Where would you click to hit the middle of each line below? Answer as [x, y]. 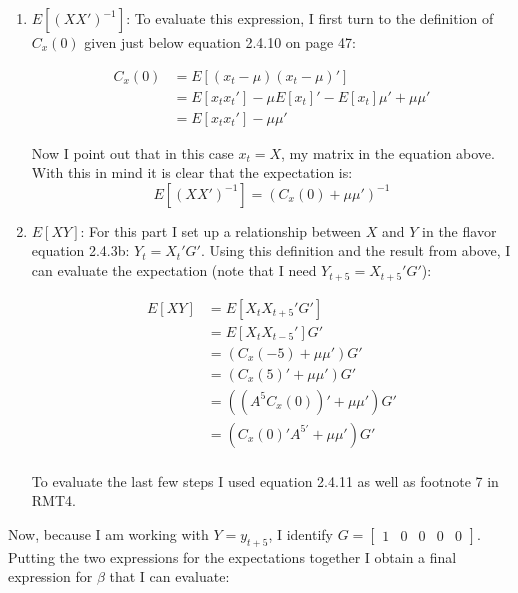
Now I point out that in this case [132, 152]
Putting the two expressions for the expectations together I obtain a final [232, 556]
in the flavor [459, 230]
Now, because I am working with [108, 533]
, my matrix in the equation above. [388, 152]
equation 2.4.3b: [80, 250]
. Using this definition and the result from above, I [355, 250]
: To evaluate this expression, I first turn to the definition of [310, 18]
